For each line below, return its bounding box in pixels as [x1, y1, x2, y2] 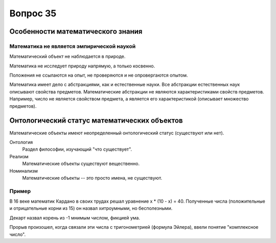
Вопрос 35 [9, 8, 57, 19]
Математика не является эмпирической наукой [9, 42, 136, 50]
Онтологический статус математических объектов [9, 116, 183, 125]
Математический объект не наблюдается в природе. [9, 54, 126, 60]
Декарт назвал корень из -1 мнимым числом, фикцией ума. [9, 214, 141, 221]
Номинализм [9, 167, 38, 174]
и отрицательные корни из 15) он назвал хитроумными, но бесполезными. [9, 205, 173, 211]
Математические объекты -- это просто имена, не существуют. [22, 175, 163, 181]
